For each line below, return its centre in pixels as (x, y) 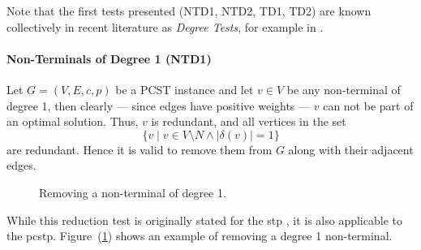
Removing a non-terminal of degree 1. (133, 192)
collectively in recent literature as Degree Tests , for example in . (165, 26)
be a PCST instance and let (185, 89)
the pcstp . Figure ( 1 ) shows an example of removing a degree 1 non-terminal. (200, 236)
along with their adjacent (351, 149)
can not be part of (368, 105)
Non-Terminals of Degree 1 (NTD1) (109, 58)
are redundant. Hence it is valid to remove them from (140, 149)
